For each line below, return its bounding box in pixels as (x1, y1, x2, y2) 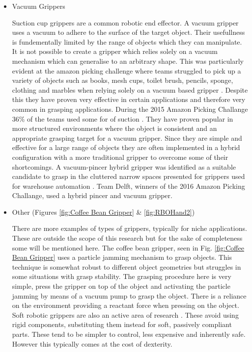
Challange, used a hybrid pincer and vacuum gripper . (12, 190, 172, 201)
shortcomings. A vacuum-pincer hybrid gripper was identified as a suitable (12, 161, 236, 172)
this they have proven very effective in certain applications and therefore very (12, 94, 246, 104)
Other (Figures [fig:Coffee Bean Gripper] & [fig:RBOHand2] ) (12, 206, 195, 217)
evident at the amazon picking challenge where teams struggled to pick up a (12, 65, 241, 75)
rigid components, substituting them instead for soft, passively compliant (12, 319, 232, 329)
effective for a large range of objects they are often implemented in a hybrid (12, 142, 240, 152)
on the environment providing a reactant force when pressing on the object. (12, 300, 239, 310)
